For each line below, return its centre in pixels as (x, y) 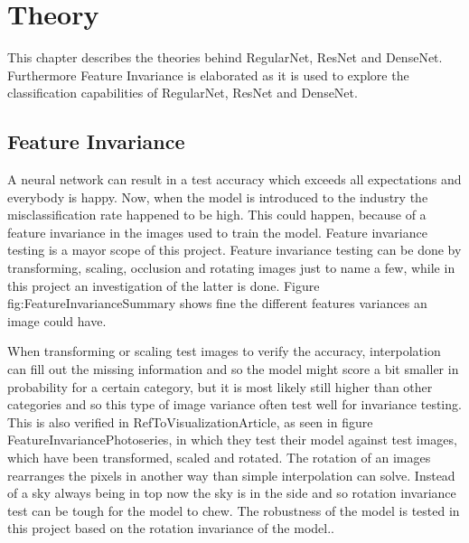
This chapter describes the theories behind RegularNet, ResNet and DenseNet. (225, 57)
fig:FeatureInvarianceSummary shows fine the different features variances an (217, 303)
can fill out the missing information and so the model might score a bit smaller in (233, 369)
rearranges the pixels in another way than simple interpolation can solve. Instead (231, 475)
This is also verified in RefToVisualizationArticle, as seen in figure (190, 421)
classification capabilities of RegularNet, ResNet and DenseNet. (183, 93)
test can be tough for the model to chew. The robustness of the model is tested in (234, 510)
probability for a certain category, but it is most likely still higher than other (220, 386)
